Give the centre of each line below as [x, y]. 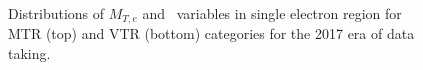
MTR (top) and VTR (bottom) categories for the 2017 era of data [211, 33]
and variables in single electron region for [272, 13]
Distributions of [56, 13]
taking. [29, 53]
